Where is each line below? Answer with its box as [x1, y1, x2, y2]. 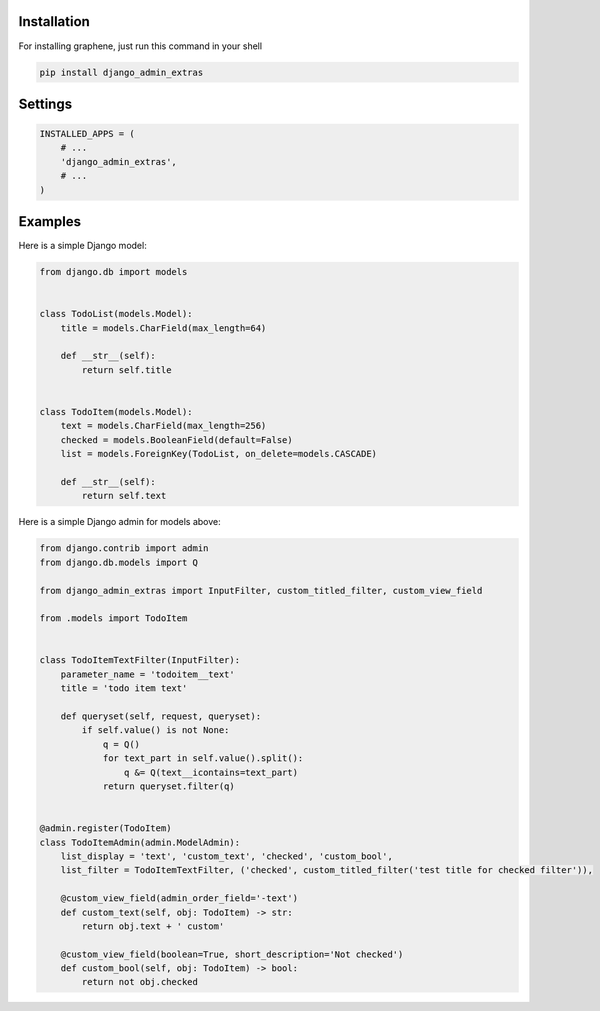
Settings [18, 95, 73, 112]
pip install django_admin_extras [39, 66, 204, 78]
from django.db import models [39, 266, 188, 278]
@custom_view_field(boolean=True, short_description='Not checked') [60, 948, 404, 960]
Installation [18, 13, 90, 30]
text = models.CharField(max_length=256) [60, 420, 267, 432]
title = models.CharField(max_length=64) [60, 322, 267, 334]
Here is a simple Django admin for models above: [18, 516, 221, 528]
